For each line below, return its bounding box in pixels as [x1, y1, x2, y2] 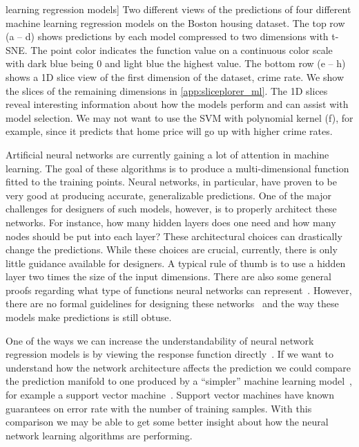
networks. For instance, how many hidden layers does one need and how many [6, 215, 336, 229]
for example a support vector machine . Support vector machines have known [6, 387, 334, 402]
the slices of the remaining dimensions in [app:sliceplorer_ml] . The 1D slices [6, 83, 328, 98]
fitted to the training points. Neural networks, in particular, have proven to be [6, 174, 337, 189]
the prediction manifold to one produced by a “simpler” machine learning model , [6, 374, 352, 388]
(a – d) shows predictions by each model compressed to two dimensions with [6, 29, 329, 44]
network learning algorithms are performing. [6, 428, 193, 442]
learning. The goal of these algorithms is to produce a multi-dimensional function [6, 161, 349, 175]
